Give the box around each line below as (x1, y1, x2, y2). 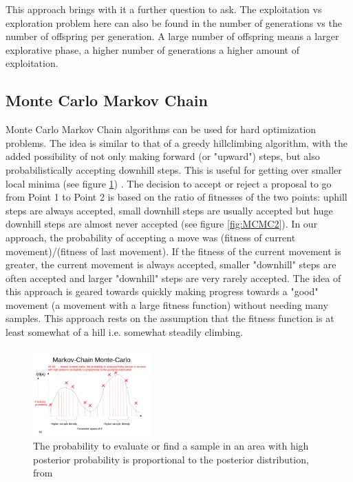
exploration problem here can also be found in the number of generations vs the (6, 15, 342, 30)
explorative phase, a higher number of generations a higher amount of (6, 42, 299, 57)
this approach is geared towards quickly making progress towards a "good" (6, 284, 319, 299)
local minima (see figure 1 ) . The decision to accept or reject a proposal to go (6, 176, 332, 190)
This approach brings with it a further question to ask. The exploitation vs (6, 2, 322, 16)
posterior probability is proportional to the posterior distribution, (33, 452, 309, 466)
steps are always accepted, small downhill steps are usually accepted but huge (6, 203, 333, 217)
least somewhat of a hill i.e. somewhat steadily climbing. (6, 325, 244, 339)
